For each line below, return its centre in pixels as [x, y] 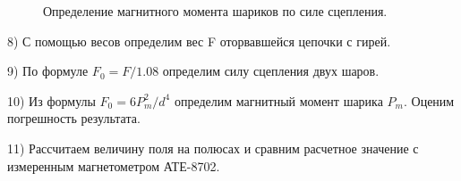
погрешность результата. [74, 118]
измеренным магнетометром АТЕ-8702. [114, 165]
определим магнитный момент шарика [278, 100]
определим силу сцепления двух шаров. [271, 71]
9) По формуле [48, 71]
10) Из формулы [51, 100]
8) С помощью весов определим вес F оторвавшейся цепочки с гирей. [199, 41]
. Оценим [429, 100]
